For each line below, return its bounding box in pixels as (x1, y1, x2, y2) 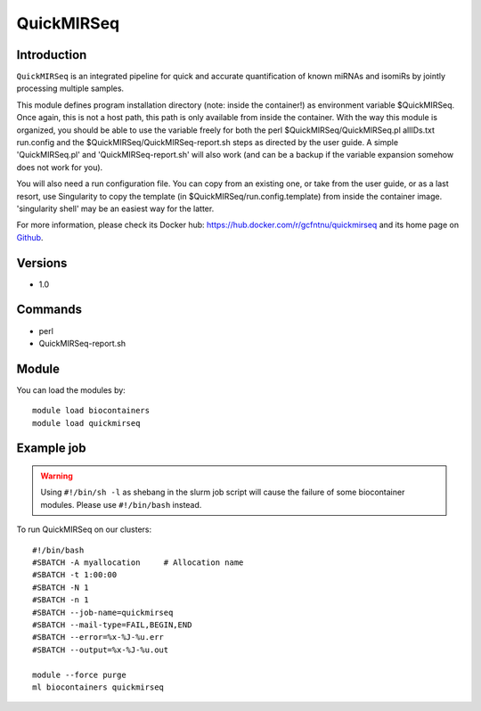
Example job (16, 441, 86, 456)
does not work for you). (16, 161, 103, 173)
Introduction (16, 47, 87, 62)
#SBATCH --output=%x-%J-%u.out (32, 644, 169, 655)
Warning (40, 470, 73, 481)
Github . (16, 232, 44, 242)
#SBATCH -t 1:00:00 (32, 570, 118, 580)
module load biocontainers (32, 405, 151, 416)
